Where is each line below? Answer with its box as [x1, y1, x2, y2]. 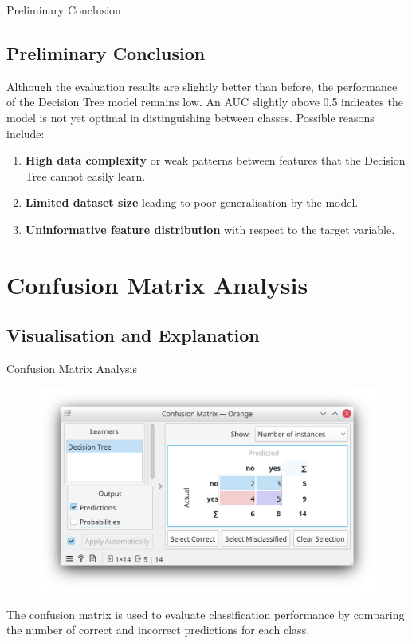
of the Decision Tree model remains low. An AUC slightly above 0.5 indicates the [6, 93, 403, 110]
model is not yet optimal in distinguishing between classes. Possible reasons [6, 109, 375, 125]
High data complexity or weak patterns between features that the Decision [25, 152, 406, 169]
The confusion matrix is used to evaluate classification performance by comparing [6, 605, 405, 622]
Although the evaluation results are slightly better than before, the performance [6, 77, 398, 94]
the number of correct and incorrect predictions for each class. [6, 621, 310, 638]
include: [6, 125, 45, 141]
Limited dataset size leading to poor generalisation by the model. [25, 194, 359, 211]
